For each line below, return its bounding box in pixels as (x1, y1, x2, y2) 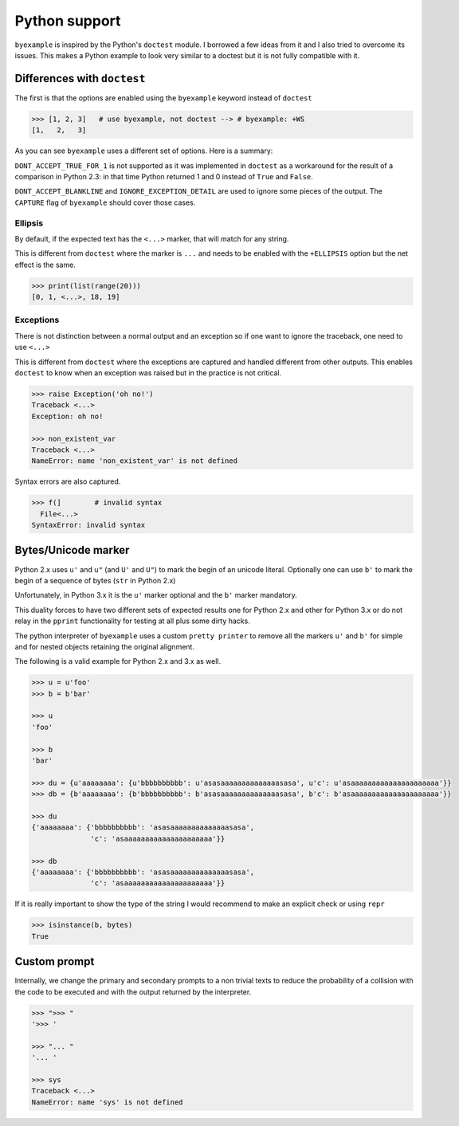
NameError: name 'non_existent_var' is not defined (31, 457, 238, 465)
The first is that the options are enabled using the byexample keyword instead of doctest (14, 92, 312, 103)
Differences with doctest (14, 72, 146, 85)
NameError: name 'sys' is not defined (31, 1097, 183, 1107)
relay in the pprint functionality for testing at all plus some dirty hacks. (14, 616, 250, 626)
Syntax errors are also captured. (14, 477, 121, 486)
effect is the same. (14, 260, 76, 269)
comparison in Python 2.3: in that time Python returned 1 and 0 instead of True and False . (14, 171, 314, 181)
